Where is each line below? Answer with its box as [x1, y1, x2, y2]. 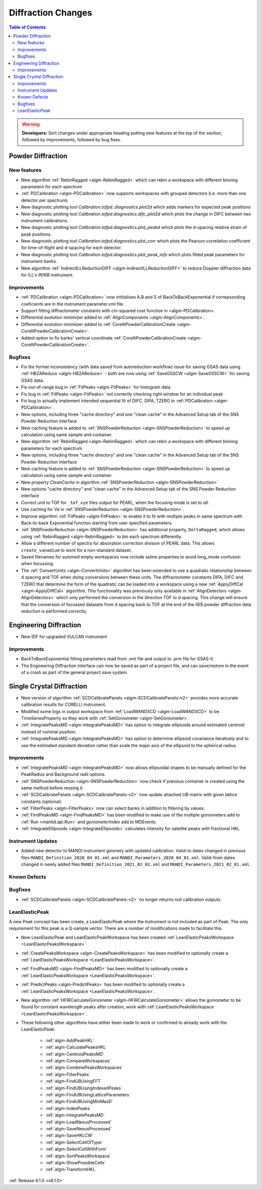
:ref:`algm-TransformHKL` [45, 1167, 97, 1173]
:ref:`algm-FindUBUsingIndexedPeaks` [45, 1085, 122, 1091]
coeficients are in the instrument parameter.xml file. [21, 301, 125, 307]
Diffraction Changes [9, 7, 92, 18]
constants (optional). [21, 798, 63, 804]
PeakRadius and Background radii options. [21, 771, 106, 777]
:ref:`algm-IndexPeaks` [45, 1105, 92, 1111]
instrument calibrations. [21, 217, 68, 223]
